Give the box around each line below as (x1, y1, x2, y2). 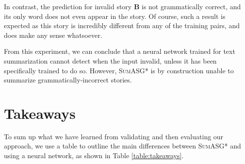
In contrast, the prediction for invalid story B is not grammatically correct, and (4, 1, 241, 11)
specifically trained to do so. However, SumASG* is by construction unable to (4, 65, 234, 75)
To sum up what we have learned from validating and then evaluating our (4, 131, 224, 141)
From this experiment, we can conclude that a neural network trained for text (4, 46, 235, 56)
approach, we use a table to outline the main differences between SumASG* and (4, 141, 241, 151)
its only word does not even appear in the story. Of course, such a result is (4, 11, 226, 21)
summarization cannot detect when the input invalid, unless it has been (4, 55, 217, 66)
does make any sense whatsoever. (4, 30, 102, 40)
